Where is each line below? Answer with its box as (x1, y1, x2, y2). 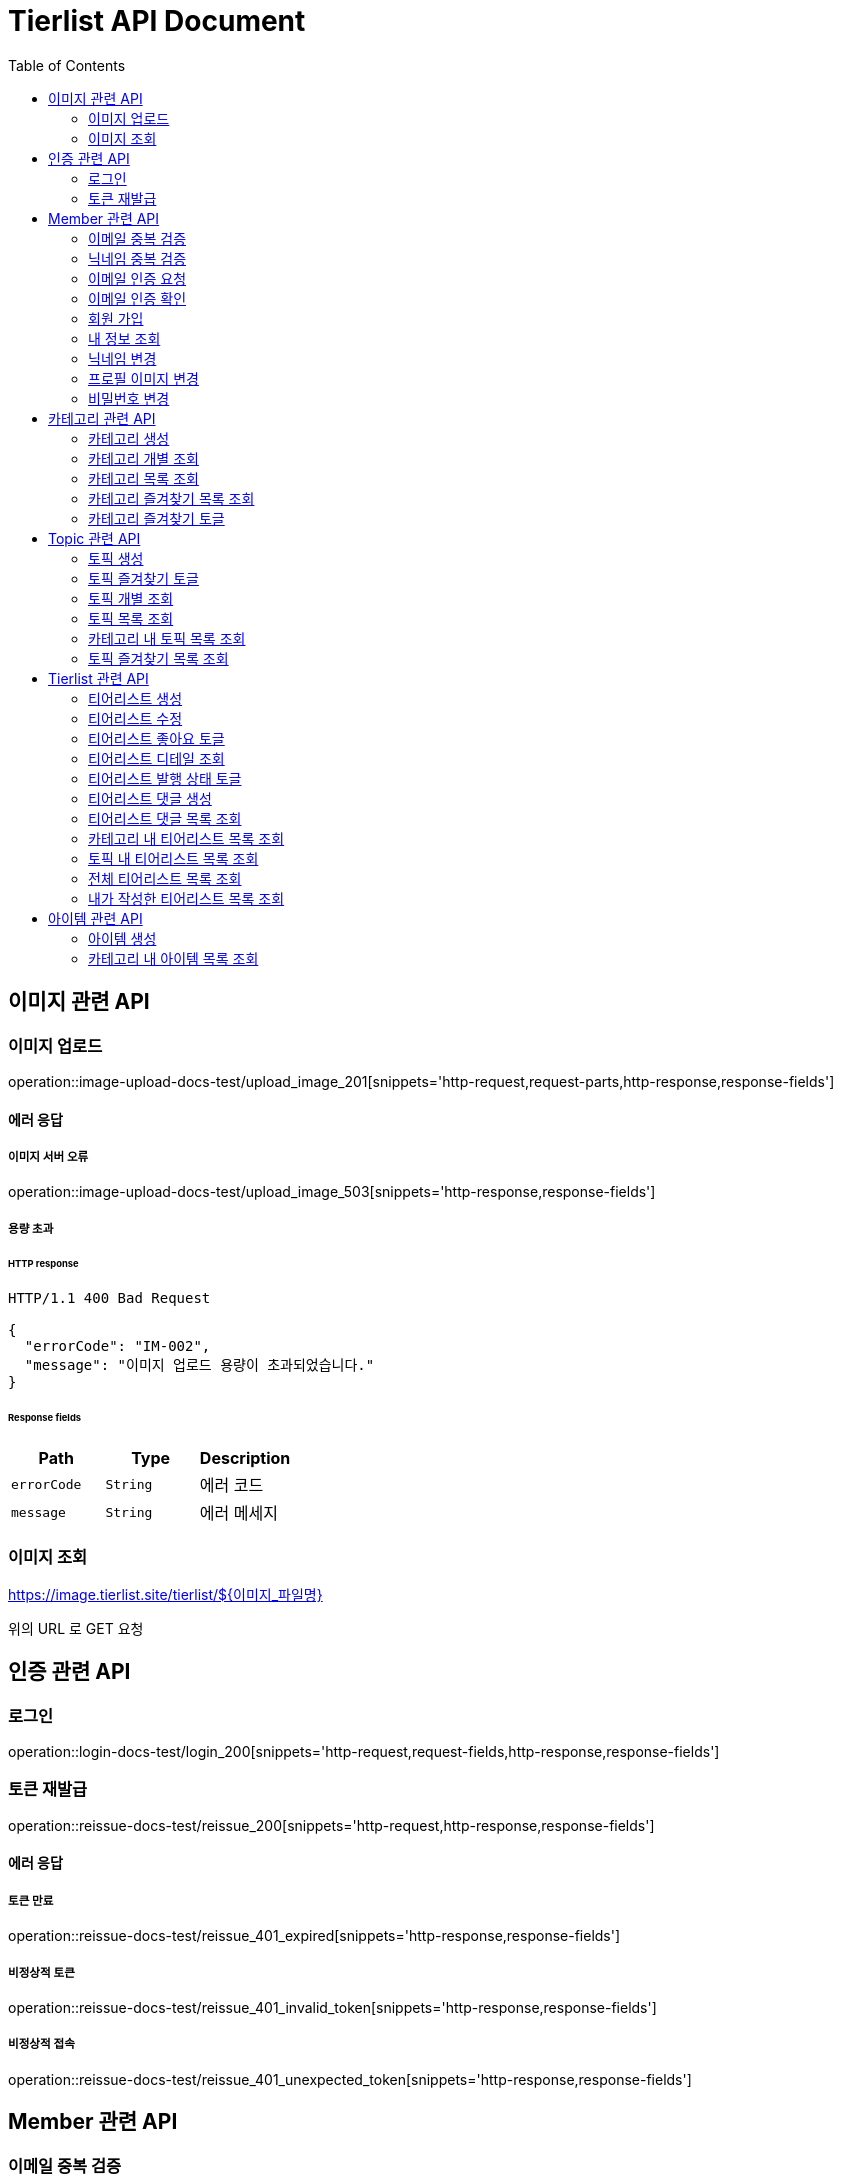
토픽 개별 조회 (88, 589, 174, 607)
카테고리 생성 (88, 429, 170, 447)
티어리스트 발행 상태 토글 (88, 769, 242, 787)
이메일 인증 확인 (88, 289, 187, 307)
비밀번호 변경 (88, 389, 170, 407)
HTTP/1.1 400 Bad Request (8, 1290, 211, 1307)
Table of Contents (8, 56, 126, 74)
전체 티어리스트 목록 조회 (88, 869, 242, 887)
